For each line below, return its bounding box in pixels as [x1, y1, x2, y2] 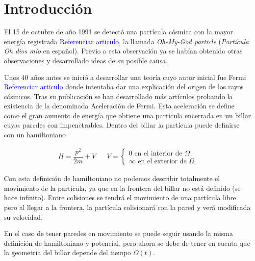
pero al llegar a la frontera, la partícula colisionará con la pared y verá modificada [4, 202, 251, 212]
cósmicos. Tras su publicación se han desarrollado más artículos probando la [4, 91, 233, 101]
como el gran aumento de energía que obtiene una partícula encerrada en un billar [4, 110, 251, 120]
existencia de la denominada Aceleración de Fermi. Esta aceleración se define [4, 101, 235, 111]
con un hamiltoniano [4, 130, 66, 140]
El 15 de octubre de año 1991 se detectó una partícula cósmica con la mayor [4, 26, 233, 37]
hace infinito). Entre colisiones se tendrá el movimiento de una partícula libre [4, 192, 236, 203]
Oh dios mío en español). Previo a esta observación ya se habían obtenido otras [4, 46, 243, 56]
